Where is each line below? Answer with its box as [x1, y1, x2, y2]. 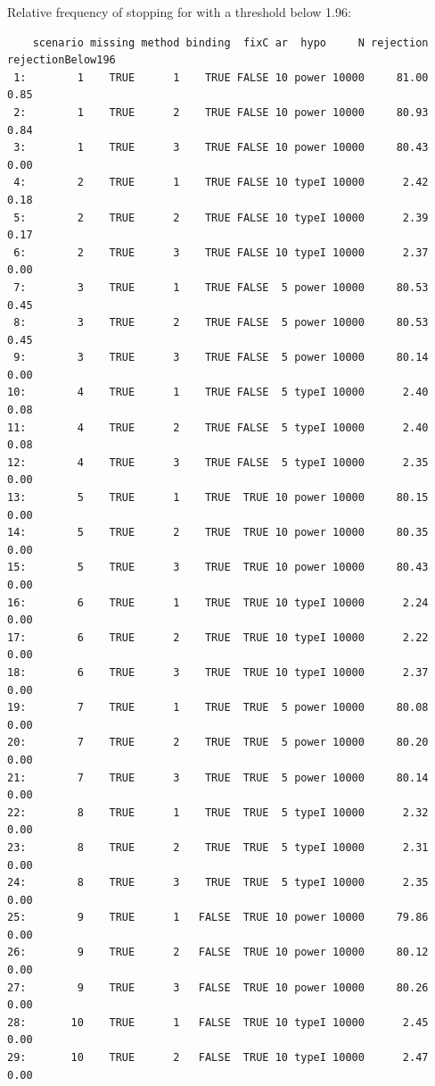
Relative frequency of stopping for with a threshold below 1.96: [7, 3, 351, 21]
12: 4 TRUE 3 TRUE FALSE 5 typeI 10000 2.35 [7, 455, 429, 469]
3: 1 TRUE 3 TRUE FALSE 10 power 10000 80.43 [13, 141, 429, 155]
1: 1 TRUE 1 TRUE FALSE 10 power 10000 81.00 [13, 71, 429, 84]
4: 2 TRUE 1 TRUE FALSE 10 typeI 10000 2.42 [13, 176, 429, 189]
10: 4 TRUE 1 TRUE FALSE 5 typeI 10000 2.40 [7, 386, 429, 399]
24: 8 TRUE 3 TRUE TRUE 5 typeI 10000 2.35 [7, 876, 429, 890]
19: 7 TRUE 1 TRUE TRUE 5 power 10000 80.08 [7, 701, 429, 714]
